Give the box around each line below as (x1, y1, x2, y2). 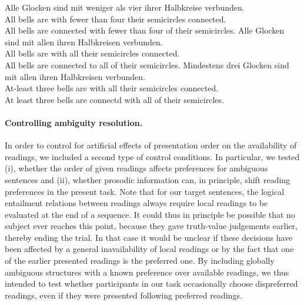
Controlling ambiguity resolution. (5, 116, 143, 128)
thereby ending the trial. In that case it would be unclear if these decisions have (5, 231, 293, 243)
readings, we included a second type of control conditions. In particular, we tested (5, 150, 300, 163)
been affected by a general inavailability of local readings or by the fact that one (5, 243, 294, 255)
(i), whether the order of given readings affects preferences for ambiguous (5, 162, 268, 174)
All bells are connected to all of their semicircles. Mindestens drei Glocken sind (5, 58, 289, 71)
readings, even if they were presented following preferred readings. (5, 289, 242, 301)
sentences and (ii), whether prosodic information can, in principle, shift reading (5, 173, 290, 185)
